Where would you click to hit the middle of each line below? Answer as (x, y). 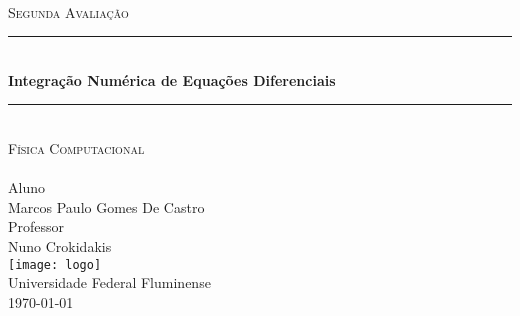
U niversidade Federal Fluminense (109, 282)
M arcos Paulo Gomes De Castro (106, 206)
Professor (36, 226)
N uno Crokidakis (60, 245)
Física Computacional (76, 147)
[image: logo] (55, 264)
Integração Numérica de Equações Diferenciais (172, 79)
